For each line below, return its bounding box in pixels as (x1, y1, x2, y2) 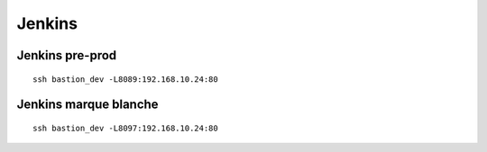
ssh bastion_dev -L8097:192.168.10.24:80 (32, 122, 218, 133)
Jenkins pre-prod (16, 48, 117, 63)
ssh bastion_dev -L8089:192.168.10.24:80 (32, 74, 218, 85)
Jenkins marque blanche (16, 97, 159, 112)
